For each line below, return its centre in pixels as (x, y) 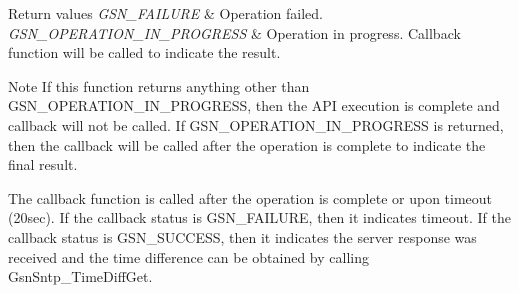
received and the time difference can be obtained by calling (188, 256)
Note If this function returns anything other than (159, 85)
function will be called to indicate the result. (144, 52)
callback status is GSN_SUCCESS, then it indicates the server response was (242, 236)
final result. (43, 164)
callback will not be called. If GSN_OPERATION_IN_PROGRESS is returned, (256, 124)
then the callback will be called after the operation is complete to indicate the (247, 144)
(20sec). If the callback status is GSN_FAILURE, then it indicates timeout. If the (259, 217)
